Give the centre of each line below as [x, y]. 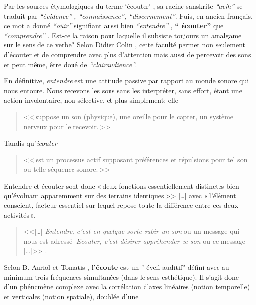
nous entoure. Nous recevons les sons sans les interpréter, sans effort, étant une [123, 90]
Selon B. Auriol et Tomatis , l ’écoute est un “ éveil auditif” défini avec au [117, 267]
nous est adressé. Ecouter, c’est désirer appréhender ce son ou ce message [134, 241]
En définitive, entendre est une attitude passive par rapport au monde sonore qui [127, 81]
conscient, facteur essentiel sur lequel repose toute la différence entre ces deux [121, 205]
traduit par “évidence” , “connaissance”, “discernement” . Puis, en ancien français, [128, 16]
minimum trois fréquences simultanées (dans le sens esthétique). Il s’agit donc [121, 277]
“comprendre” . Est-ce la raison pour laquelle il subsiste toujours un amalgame [123, 35]
